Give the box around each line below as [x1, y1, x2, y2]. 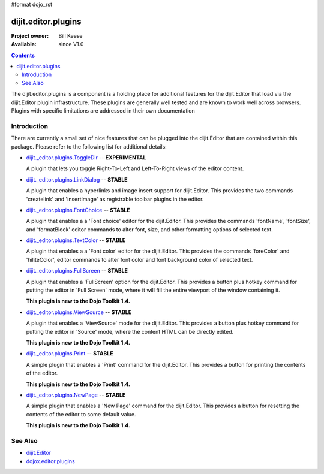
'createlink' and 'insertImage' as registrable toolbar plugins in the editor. [26, 195, 204, 203]
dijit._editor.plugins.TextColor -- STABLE [26, 237, 126, 244]
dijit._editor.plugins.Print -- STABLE [26, 350, 113, 357]
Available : [11, 41, 37, 48]
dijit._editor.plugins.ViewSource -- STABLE [26, 309, 132, 316]
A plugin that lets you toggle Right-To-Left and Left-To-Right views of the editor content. [26, 165, 244, 172]
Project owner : [11, 32, 49, 39]
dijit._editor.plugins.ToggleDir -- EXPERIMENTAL [26, 153, 146, 161]
